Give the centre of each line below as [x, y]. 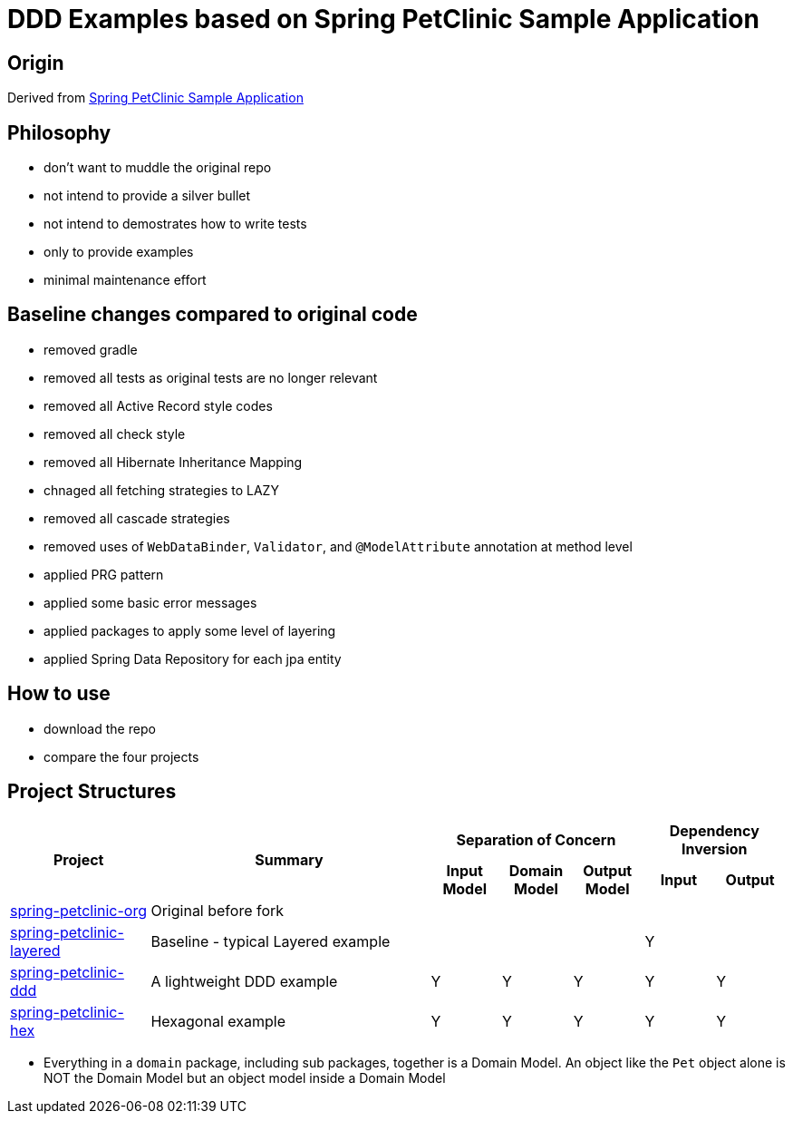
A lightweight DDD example [244, 981]
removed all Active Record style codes [158, 405]
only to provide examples [119, 252]
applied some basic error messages [150, 602]
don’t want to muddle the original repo [158, 168]
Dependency [714, 830]
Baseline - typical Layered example [271, 941]
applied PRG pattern [104, 574]
